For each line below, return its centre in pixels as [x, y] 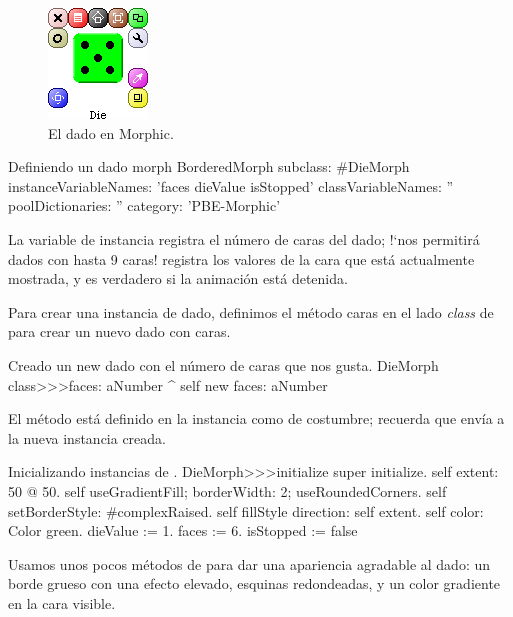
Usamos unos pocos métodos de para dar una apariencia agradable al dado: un [249, 563]
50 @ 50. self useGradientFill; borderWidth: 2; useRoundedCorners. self [227, 490]
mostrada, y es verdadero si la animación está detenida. [178, 278]
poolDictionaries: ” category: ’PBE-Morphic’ [144, 205]
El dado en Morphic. [111, 132]
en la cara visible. [62, 602]
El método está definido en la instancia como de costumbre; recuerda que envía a [256, 418]
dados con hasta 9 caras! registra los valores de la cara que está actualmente [241, 258]
